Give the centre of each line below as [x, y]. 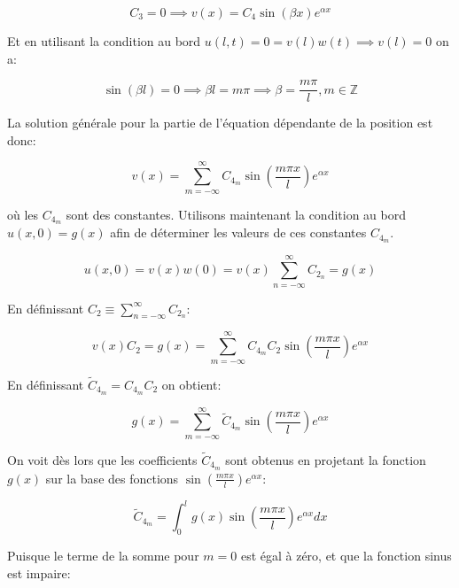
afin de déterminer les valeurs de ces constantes [238, 232]
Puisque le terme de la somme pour [103, 556]
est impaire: [39, 573]
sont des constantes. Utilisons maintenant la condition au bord [236, 214]
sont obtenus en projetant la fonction [326, 460]
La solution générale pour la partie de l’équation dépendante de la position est [220, 123]
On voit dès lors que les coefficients [102, 460]
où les [23, 214]
